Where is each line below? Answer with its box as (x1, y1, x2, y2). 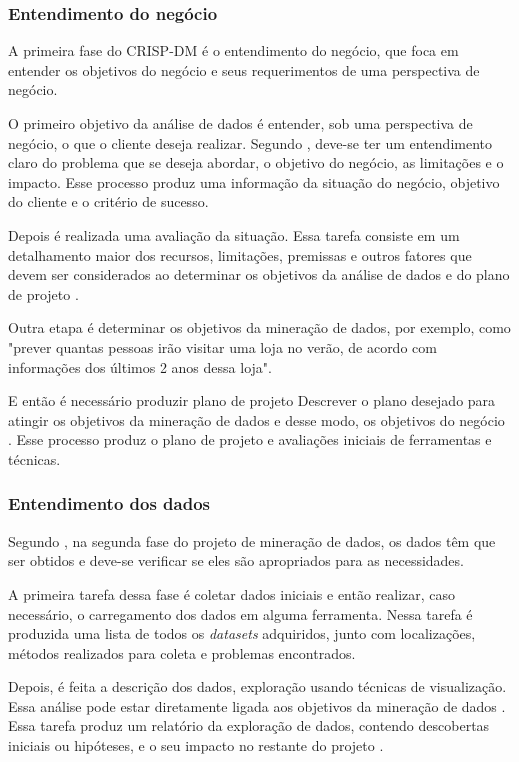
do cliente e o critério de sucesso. (8, 191, 209, 212)
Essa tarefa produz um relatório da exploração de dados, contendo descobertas (8, 715, 490, 736)
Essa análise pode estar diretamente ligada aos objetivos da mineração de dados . (8, 695, 506, 716)
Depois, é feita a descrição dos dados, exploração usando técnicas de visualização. (8, 676, 507, 697)
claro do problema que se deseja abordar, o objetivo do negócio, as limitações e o (8, 152, 504, 173)
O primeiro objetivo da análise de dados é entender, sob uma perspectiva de (8, 113, 473, 133)
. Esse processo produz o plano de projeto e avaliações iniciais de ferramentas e (8, 429, 492, 450)
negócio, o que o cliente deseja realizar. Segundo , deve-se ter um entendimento (8, 132, 492, 153)
